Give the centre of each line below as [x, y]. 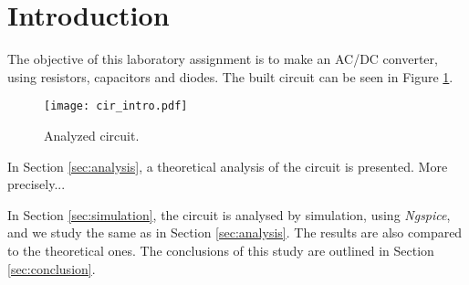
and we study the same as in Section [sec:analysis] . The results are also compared [235, 232]
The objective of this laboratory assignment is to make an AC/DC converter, [223, 59]
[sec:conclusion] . [52, 268]
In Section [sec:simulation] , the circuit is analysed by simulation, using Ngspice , [229, 214]
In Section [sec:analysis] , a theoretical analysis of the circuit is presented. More [228, 166]
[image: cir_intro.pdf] [116, 106]
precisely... [36, 184]
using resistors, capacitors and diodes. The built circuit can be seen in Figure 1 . [230, 76]
